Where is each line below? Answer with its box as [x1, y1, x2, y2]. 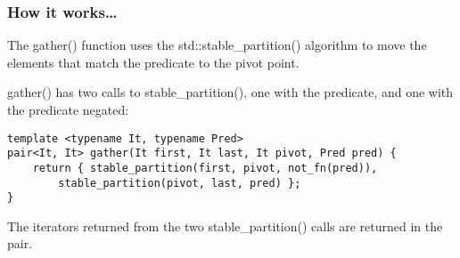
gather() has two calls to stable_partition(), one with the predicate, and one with [7, 83, 454, 101]
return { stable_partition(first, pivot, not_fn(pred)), [32, 161, 378, 174]
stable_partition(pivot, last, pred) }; [58, 176, 301, 189]
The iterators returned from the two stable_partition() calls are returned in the [7, 216, 443, 235]
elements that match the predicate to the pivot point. [7, 52, 300, 71]
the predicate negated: [7, 101, 129, 118]
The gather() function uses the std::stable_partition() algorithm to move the [7, 36, 427, 54]
